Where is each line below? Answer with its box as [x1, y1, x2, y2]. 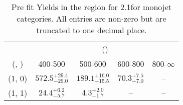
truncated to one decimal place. [36, 24, 147, 36]
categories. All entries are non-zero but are [17, 13, 166, 24]
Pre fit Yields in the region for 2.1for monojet [11, 1, 172, 13]
